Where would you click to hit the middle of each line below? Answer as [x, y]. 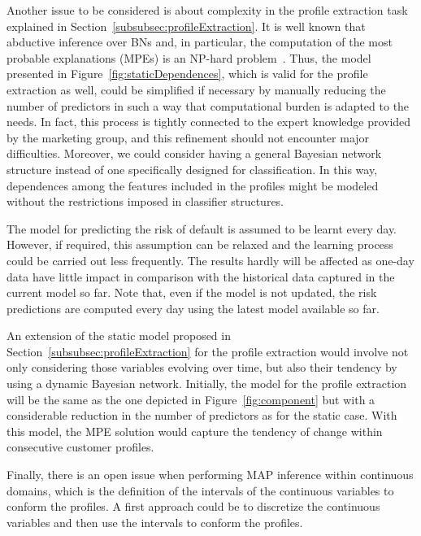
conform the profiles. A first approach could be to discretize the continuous [193, 506]
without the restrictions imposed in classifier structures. [145, 201]
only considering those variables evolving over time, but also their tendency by [202, 367]
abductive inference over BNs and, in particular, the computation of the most [200, 42]
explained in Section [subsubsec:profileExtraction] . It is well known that [186, 26]
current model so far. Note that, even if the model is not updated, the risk [192, 292]
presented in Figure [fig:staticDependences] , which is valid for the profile [187, 74]
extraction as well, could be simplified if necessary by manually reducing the [196, 89]
